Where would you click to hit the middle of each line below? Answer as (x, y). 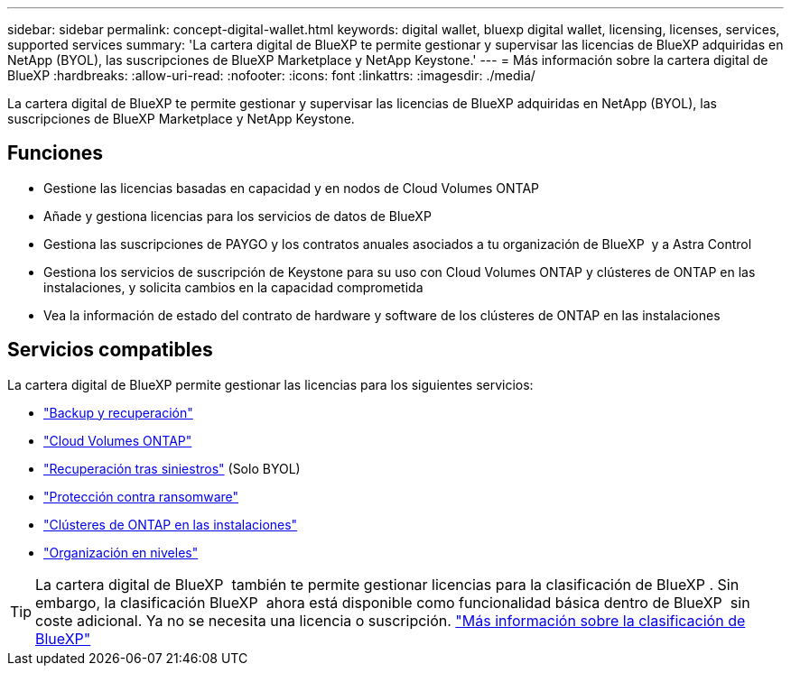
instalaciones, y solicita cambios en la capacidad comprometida (233, 287)
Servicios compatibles (110, 350)
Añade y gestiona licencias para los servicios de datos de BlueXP (237, 216)
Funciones (56, 153)
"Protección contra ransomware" (141, 496)
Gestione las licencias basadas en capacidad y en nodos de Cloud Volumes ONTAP (292, 188)
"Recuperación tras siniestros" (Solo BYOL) (172, 468)
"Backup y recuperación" (118, 412)
